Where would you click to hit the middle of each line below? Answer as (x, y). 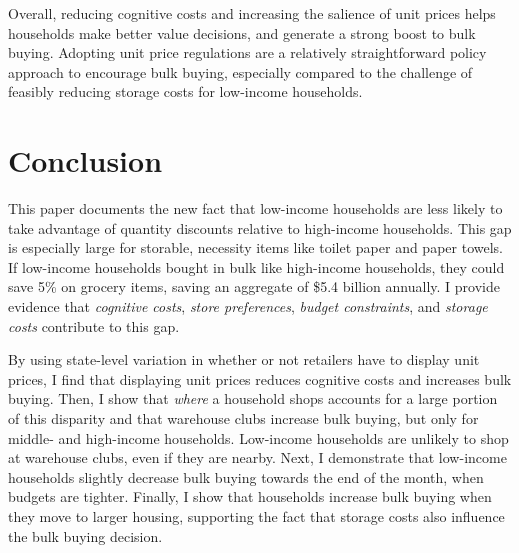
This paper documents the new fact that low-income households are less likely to (255, 208)
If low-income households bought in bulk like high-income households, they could (256, 266)
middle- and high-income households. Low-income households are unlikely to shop (258, 437)
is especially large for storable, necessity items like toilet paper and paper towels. (255, 247)
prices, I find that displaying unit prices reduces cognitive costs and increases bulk (260, 378)
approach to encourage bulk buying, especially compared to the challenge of (240, 71)
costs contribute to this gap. (94, 325)
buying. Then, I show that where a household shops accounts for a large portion (253, 398)
